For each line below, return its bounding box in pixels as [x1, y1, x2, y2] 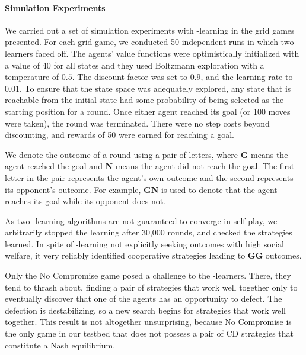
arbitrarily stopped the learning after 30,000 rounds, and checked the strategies [5, 226, 292, 238]
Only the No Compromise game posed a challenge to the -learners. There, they [5, 269, 291, 282]
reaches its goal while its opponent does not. [5, 195, 165, 207]
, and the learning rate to [200, 70, 293, 83]
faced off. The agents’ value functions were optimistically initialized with [36, 47, 299, 59]
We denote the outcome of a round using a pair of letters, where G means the [5, 148, 288, 160]
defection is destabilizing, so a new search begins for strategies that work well [5, 304, 286, 316]
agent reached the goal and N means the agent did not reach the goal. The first [5, 160, 295, 172]
